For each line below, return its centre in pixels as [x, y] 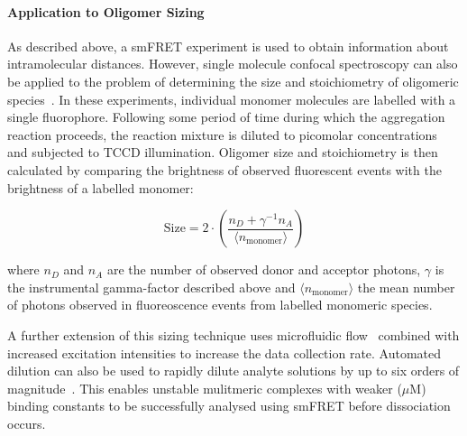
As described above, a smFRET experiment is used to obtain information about [228, 46]
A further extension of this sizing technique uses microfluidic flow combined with [233, 334]
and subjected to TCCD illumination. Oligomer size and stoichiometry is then [223, 152]
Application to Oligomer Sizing [106, 11]
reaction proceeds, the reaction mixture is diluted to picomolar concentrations [222, 134]
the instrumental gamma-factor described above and [151, 287]
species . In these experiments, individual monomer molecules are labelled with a [232, 99]
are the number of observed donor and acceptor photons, [264, 269]
